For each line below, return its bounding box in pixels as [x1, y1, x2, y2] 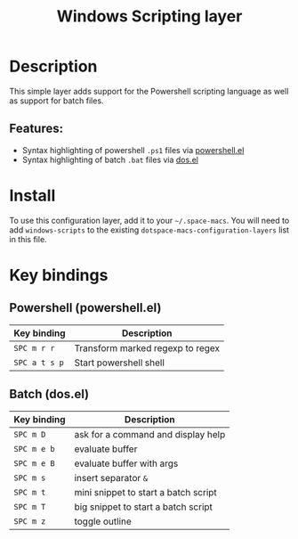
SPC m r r [13, 343, 55, 353]
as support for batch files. [9, 95, 104, 106]
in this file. [9, 233, 47, 244]
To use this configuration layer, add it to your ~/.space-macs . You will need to [9, 215, 290, 225]
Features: [9, 121, 64, 136]
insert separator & [74, 471, 149, 484]
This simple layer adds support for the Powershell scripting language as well [9, 86, 289, 96]
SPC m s [13, 472, 46, 483]
